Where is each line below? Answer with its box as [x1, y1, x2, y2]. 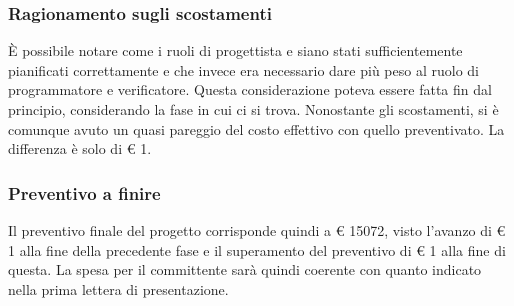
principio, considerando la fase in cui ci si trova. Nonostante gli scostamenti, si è [8, 99, 499, 119]
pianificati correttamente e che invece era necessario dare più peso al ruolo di [8, 59, 479, 80]
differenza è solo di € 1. [8, 138, 152, 159]
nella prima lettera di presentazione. [8, 278, 229, 299]
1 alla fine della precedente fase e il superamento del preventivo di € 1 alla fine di [8, 239, 506, 260]
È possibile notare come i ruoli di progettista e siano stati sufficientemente [8, 40, 463, 61]
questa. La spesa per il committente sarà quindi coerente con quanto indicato [8, 259, 482, 280]
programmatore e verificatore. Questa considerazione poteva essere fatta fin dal [8, 79, 492, 100]
